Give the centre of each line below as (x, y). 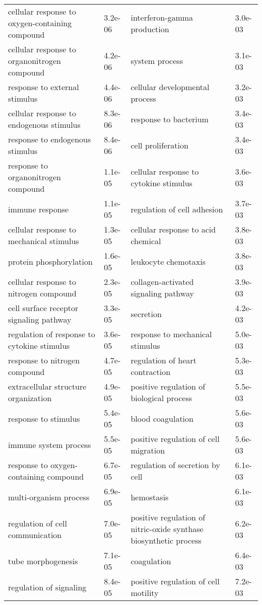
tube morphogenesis (43, 561)
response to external (44, 87)
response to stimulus (44, 418)
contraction (151, 372)
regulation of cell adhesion (177, 209)
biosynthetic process (166, 540)
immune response (39, 209)
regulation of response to (52, 334)
